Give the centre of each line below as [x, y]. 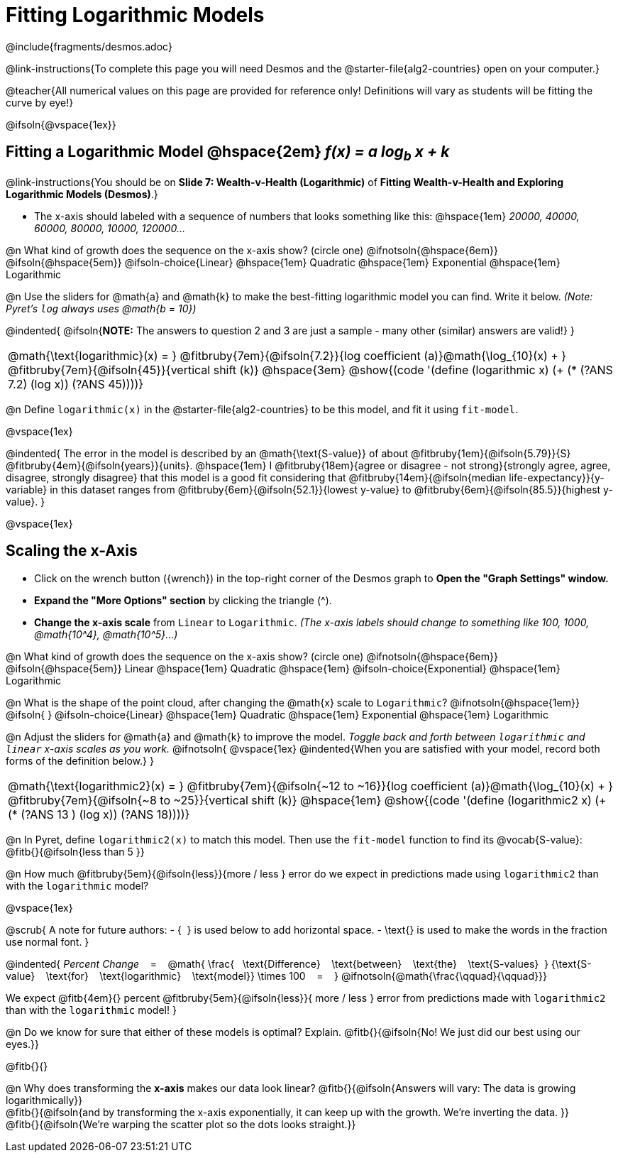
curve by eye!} [40, 102]
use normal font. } [48, 941]
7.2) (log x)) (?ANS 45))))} [76, 384]
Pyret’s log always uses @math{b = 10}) [101, 308]
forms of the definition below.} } [80, 760]
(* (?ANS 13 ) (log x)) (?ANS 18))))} [99, 814]
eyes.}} [23, 1044]
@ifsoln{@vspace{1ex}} [61, 124]
